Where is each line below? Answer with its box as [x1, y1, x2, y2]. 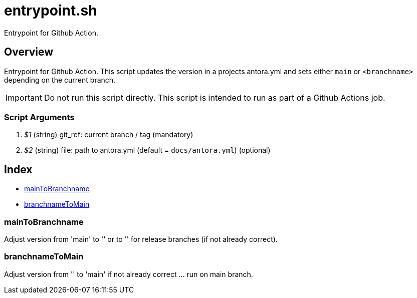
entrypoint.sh [4, 2, 97, 19]
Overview [4, 46, 54, 59]
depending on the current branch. [4, 75, 116, 84]
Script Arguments [4, 112, 75, 122]
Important [6, 92, 42, 103]
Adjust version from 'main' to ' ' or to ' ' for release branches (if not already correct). [4, 234, 278, 243]
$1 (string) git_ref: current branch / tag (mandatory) [24, 130, 193, 139]
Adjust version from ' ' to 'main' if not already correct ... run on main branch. [4, 269, 253, 278]
